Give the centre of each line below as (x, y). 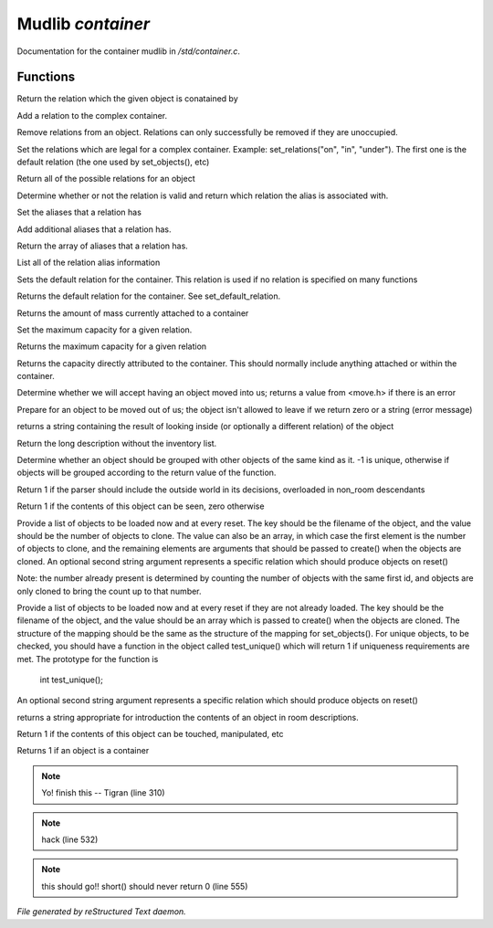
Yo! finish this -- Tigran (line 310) (103, 793)
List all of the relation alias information (89, 263)
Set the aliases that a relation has (79, 212)
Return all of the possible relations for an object (106, 179)
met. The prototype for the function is (88, 659)
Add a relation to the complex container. (92, 115)
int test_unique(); (72, 680)
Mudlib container (84, 24)
